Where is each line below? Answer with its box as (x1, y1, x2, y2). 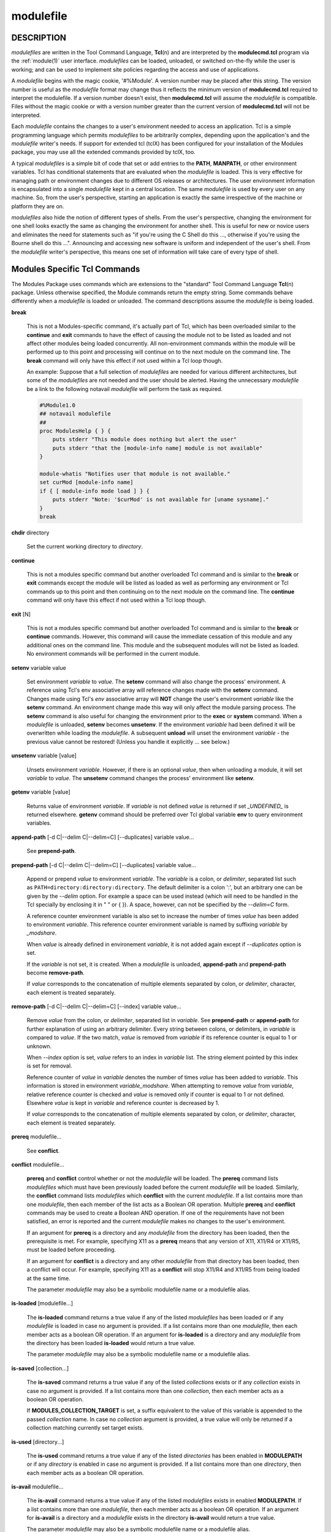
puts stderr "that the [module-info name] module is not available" (52, 444, 263, 452)
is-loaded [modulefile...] (11, 1300, 74, 1307)
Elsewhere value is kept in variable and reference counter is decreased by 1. (26, 1099, 220, 1106)
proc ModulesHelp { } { (39, 428, 112, 434)
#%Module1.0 (39, 401, 76, 409)
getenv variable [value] (11, 788, 70, 796)
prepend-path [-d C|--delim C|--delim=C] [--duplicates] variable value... (11, 861, 196, 868)
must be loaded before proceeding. (26, 1246, 116, 1253)
